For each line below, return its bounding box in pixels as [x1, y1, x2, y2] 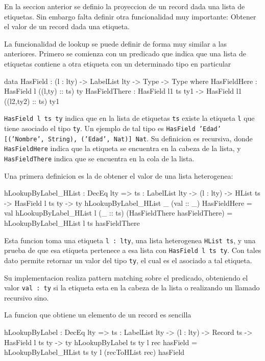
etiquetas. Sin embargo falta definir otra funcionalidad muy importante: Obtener [4, 11, 256, 22]
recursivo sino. [4, 292, 49, 303]
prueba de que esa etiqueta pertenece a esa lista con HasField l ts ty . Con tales [4, 245, 261, 256]
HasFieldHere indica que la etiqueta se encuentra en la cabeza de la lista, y [4, 143, 241, 154]
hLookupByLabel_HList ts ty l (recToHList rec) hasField [4, 347, 185, 357]
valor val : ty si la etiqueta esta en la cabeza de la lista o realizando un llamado [4, 282, 260, 293]
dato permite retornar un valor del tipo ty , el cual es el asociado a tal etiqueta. [4, 254, 252, 265]
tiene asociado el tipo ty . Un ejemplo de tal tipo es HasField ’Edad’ [4, 123, 221, 133]
